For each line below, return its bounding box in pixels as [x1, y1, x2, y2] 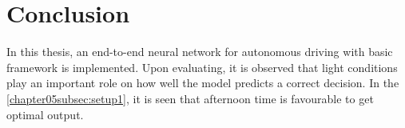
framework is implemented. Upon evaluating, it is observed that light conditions [6, 58, 398, 75]
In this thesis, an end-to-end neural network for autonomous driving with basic [6, 43, 393, 60]
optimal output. [6, 106, 84, 122]
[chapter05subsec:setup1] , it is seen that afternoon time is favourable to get [6, 90, 374, 106]
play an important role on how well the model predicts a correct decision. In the [6, 74, 399, 91]
